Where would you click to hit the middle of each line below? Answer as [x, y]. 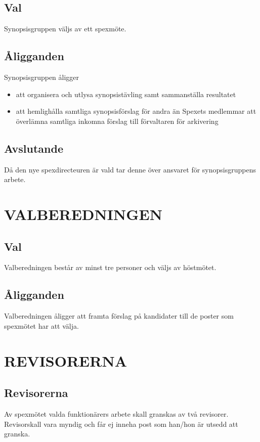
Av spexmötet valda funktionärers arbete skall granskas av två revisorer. [116, 413]
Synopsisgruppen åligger [42, 77]
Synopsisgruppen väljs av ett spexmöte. [65, 29]
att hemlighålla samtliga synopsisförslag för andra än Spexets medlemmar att [136, 111]
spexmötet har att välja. [41, 325]
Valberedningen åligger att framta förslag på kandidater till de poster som [119, 316]
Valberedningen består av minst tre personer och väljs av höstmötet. [110, 267]
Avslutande [34, 148]
